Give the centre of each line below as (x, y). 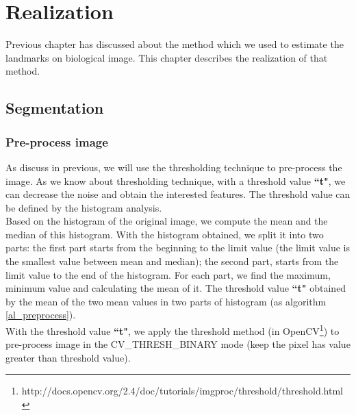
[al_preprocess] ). (41, 315)
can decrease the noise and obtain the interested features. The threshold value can (178, 194)
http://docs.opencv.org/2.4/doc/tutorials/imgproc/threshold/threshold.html (182, 391)
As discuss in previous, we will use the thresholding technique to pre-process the (174, 167)
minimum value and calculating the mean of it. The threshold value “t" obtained (176, 288)
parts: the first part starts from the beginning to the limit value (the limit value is (178, 248)
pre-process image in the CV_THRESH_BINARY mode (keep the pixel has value (178, 344)
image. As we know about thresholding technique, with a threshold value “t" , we (176, 180)
